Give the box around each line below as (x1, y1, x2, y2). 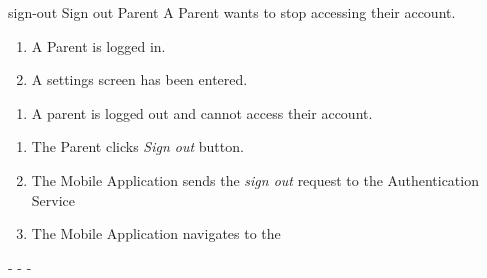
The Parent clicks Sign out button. (31, 136, 244, 157)
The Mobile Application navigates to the (31, 223, 281, 244)
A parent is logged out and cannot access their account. (31, 102, 373, 123)
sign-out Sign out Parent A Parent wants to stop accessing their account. (8, 2, 456, 22)
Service (31, 189, 76, 210)
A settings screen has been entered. (31, 69, 248, 90)
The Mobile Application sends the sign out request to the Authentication (31, 169, 479, 190)
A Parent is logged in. (31, 35, 166, 56)
